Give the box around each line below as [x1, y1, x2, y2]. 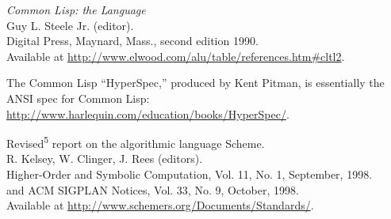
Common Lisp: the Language [6, 2, 146, 17]
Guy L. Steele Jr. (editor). [6, 17, 134, 33]
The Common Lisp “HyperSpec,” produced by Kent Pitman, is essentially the [6, 74, 385, 91]
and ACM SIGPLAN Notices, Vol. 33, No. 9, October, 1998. [6, 181, 299, 198]
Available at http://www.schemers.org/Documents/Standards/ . [6, 197, 314, 213]
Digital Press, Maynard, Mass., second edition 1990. [6, 32, 259, 49]
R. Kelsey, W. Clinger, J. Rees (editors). [6, 150, 203, 167]
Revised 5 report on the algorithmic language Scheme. [6, 133, 265, 151]
